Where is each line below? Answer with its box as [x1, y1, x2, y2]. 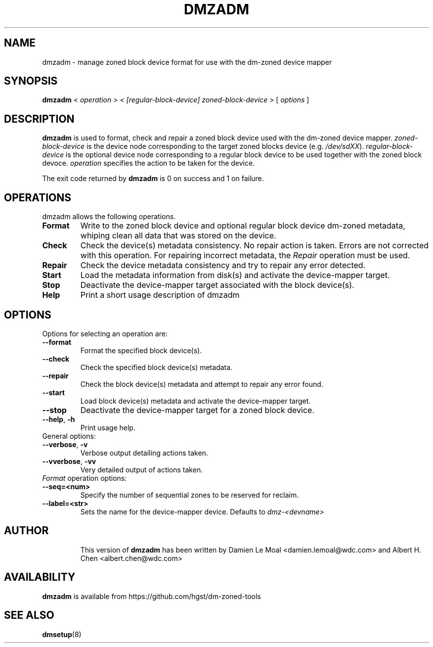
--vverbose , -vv [42, 457, 96, 465]
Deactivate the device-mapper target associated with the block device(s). [80, 280, 354, 290]
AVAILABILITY [4, 571, 76, 584]
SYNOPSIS [4, 75, 58, 88]
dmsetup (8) [42, 630, 82, 639]
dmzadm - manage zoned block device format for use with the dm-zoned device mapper [42, 57, 332, 66]
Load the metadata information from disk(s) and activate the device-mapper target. [80, 270, 390, 280]
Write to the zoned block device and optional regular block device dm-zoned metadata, [80, 221, 405, 231]
